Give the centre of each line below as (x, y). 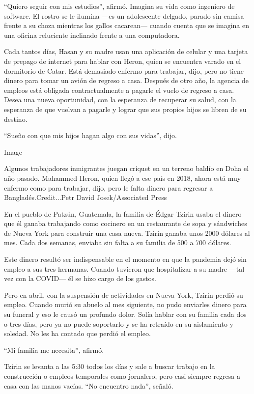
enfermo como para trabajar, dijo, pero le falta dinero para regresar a (109, 187)
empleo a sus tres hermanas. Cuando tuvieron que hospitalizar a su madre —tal (124, 268)
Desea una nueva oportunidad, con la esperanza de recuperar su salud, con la (120, 99)
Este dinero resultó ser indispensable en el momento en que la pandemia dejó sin (125, 259)
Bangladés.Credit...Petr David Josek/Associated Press (85, 197)
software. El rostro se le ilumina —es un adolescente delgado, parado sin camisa (124, 15)
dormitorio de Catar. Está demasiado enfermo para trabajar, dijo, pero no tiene (124, 70)
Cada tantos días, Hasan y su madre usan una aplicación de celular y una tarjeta (126, 51)
